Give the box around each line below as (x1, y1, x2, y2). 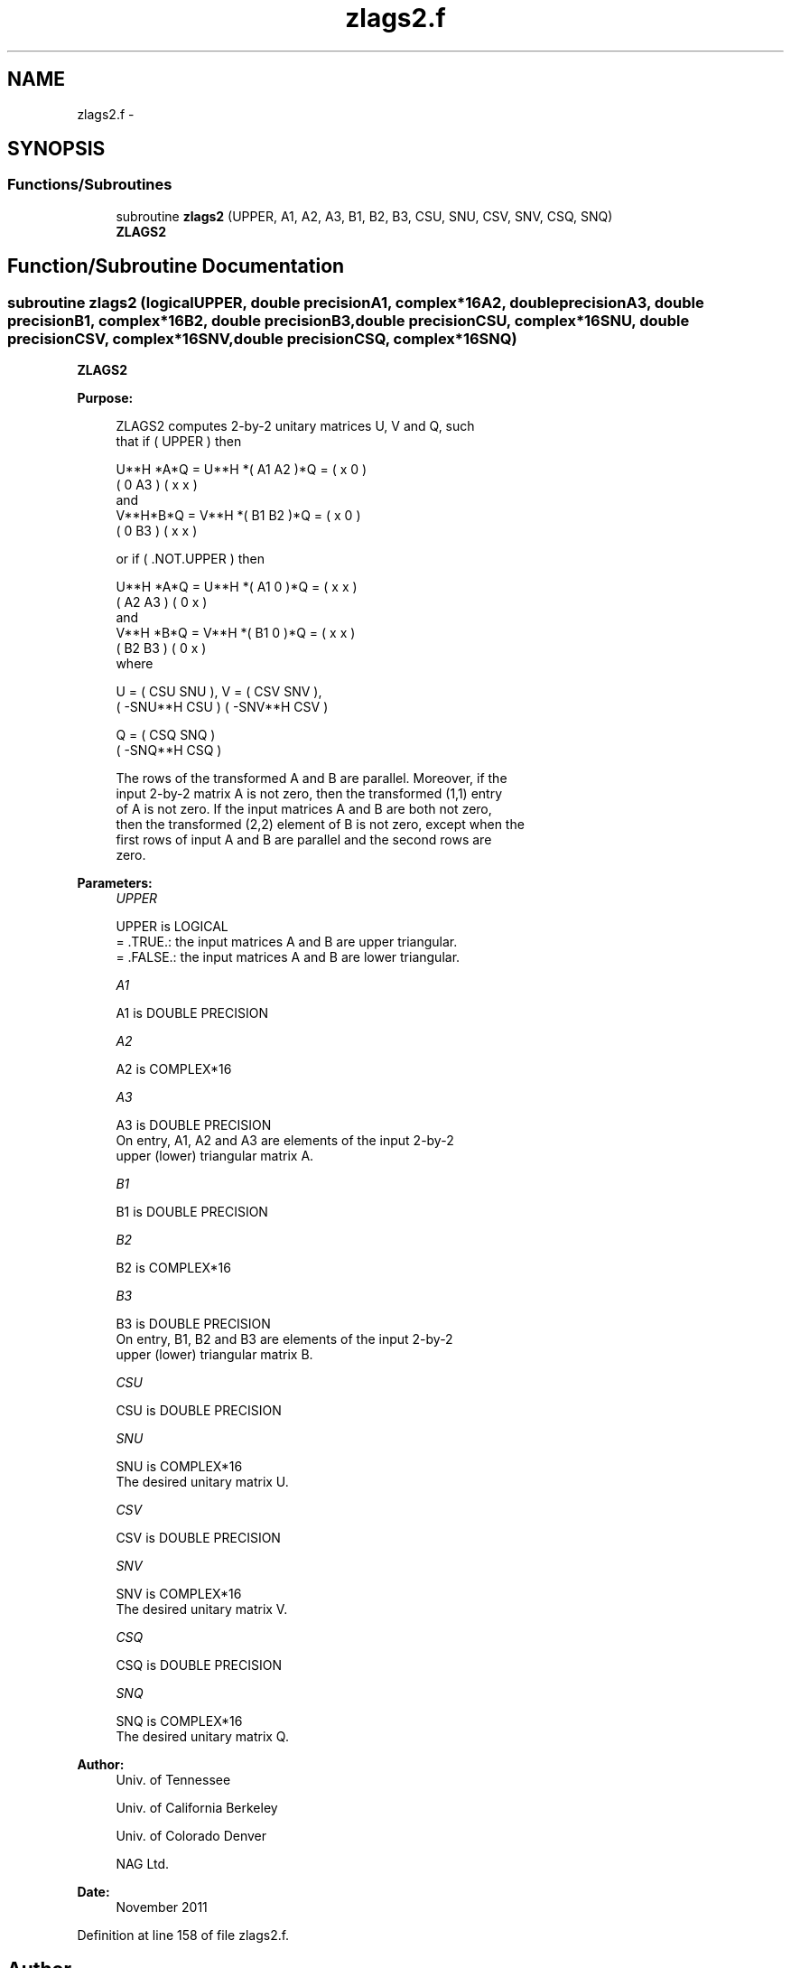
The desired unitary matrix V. (116, 1601, 288, 1618)
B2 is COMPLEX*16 (116, 1260, 231, 1276)
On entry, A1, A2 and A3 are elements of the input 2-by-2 (116, 1133, 454, 1149)
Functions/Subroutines (7, 175, 172, 194)
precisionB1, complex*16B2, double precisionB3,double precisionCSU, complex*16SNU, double (7, 311, 690, 330)
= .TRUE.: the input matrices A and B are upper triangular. (116, 934, 458, 950)
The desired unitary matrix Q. (116, 1729, 289, 1745)
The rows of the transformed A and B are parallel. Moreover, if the (116, 770, 507, 787)
